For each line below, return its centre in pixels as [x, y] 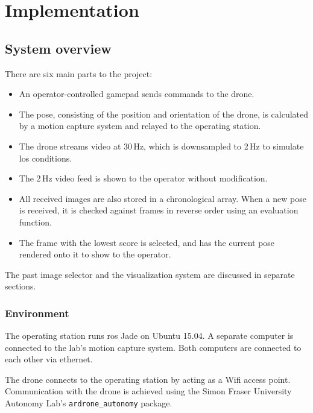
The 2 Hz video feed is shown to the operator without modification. [143, 178]
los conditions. [46, 158]
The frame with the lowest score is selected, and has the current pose [147, 242]
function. [35, 222]
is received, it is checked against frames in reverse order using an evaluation [159, 210]
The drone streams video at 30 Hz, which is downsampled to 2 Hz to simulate [161, 146]
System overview [58, 48]
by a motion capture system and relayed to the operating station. [140, 126]
